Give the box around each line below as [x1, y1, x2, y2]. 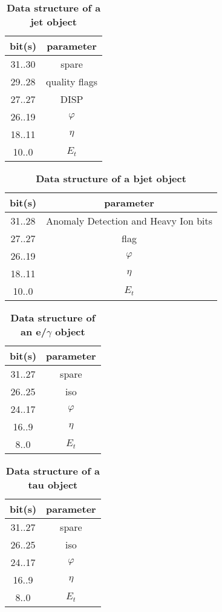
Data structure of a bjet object [36, 171, 186, 185]
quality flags [46, 74, 98, 88]
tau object [28, 478, 78, 492]
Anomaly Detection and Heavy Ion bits [46, 214, 213, 228]
